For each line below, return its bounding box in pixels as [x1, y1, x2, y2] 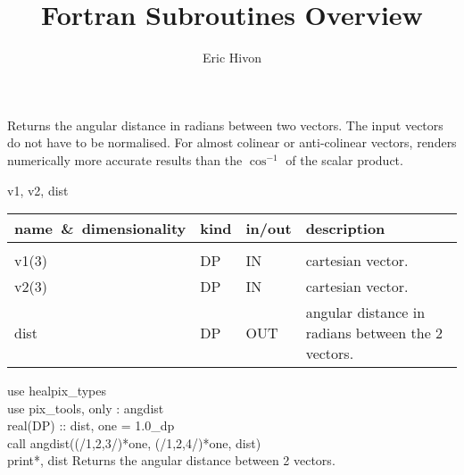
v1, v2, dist [7, 180, 69, 199]
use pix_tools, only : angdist [7, 398, 164, 417]
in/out [245, 218, 292, 239]
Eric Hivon [203, 48, 261, 67]
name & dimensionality [14, 218, 186, 239]
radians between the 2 [305, 322, 443, 344]
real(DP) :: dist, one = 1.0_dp [7, 416, 175, 435]
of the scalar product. [286, 150, 403, 169]
